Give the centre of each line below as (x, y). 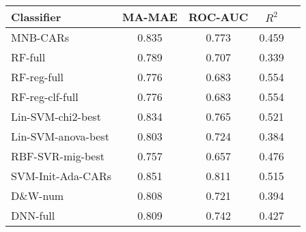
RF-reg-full (37, 77)
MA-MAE (150, 17)
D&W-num (38, 195)
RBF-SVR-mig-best (58, 156)
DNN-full (33, 215)
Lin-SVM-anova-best (60, 136)
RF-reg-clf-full (45, 97)
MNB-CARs (40, 37)
